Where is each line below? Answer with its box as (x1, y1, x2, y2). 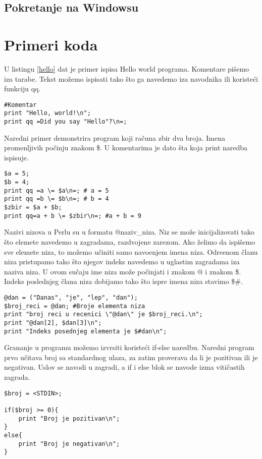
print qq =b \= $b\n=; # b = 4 (4, 195, 109, 203)
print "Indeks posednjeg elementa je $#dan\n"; (4, 327, 167, 335)
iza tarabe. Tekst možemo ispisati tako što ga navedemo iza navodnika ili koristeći (4, 73, 258, 84)
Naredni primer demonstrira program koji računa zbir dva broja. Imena (4, 132, 226, 143)
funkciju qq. (4, 83, 41, 94)
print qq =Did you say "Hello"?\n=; (4, 118, 127, 125)
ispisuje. (4, 152, 29, 162)
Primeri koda (4, 34, 98, 54)
